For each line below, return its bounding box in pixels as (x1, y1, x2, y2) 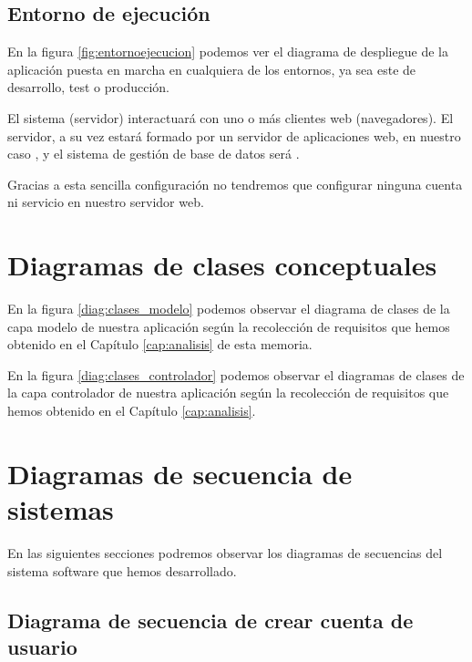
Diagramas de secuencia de (7, 454, 353, 491)
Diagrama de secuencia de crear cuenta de (7, 605, 414, 634)
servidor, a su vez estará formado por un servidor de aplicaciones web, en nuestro (7, 126, 461, 145)
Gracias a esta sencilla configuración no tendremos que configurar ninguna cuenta (7, 174, 463, 193)
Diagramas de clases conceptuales (7, 246, 437, 284)
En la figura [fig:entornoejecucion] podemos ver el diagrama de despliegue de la (7, 42, 448, 61)
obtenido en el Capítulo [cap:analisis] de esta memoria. (7, 335, 313, 354)
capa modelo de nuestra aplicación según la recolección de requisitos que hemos (7, 316, 450, 336)
